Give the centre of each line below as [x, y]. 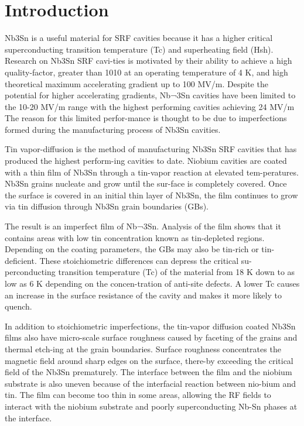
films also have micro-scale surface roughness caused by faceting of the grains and [151, 337]
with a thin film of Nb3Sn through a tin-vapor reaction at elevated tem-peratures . [152, 172]
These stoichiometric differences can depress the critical [139, 260]
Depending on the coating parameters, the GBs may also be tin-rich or [132, 249]
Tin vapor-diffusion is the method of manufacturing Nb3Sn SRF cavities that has [151, 149]
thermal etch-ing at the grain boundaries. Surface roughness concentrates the [143, 348]
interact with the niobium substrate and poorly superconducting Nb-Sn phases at [151, 406]
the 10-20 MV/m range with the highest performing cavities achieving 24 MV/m [150, 106]
